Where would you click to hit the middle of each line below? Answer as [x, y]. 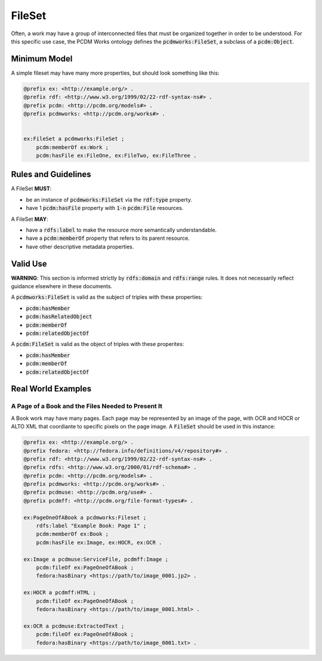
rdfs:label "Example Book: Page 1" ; [91, 526]
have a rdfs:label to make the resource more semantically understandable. [121, 230]
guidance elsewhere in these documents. [62, 286]
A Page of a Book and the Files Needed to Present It [87, 406]
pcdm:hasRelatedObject [59, 317]
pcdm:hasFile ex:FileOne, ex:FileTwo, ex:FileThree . [116, 155]
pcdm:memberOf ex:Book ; [72, 534]
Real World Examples [51, 389]
